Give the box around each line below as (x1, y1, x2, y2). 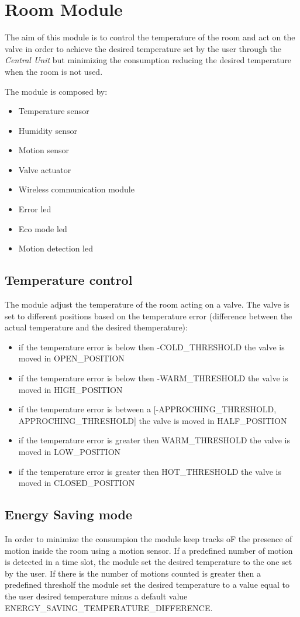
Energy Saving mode (5, 505, 133, 523)
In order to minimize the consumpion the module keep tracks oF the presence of (5, 532, 292, 544)
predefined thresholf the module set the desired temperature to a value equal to (5, 578, 289, 591)
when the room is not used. (5, 65, 103, 77)
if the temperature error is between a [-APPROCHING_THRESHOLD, (18, 403, 277, 415)
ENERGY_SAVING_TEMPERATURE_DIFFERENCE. (5, 601, 213, 613)
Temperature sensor (18, 105, 89, 117)
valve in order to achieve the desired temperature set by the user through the (5, 42, 281, 54)
